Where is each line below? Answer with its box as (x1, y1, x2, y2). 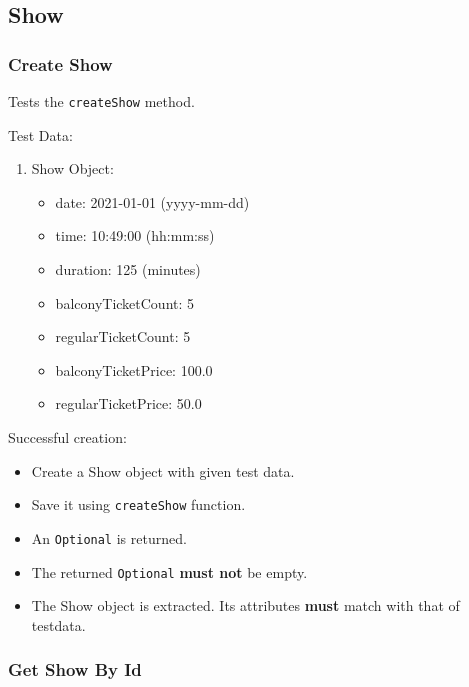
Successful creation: (8, 427, 127, 447)
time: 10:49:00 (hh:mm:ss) (55, 225, 215, 246)
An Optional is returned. (31, 527, 187, 548)
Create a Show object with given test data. (31, 460, 295, 481)
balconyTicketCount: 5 (55, 292, 195, 313)
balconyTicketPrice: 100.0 (55, 359, 213, 380)
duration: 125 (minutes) (55, 259, 201, 280)
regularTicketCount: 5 (55, 326, 191, 347)
